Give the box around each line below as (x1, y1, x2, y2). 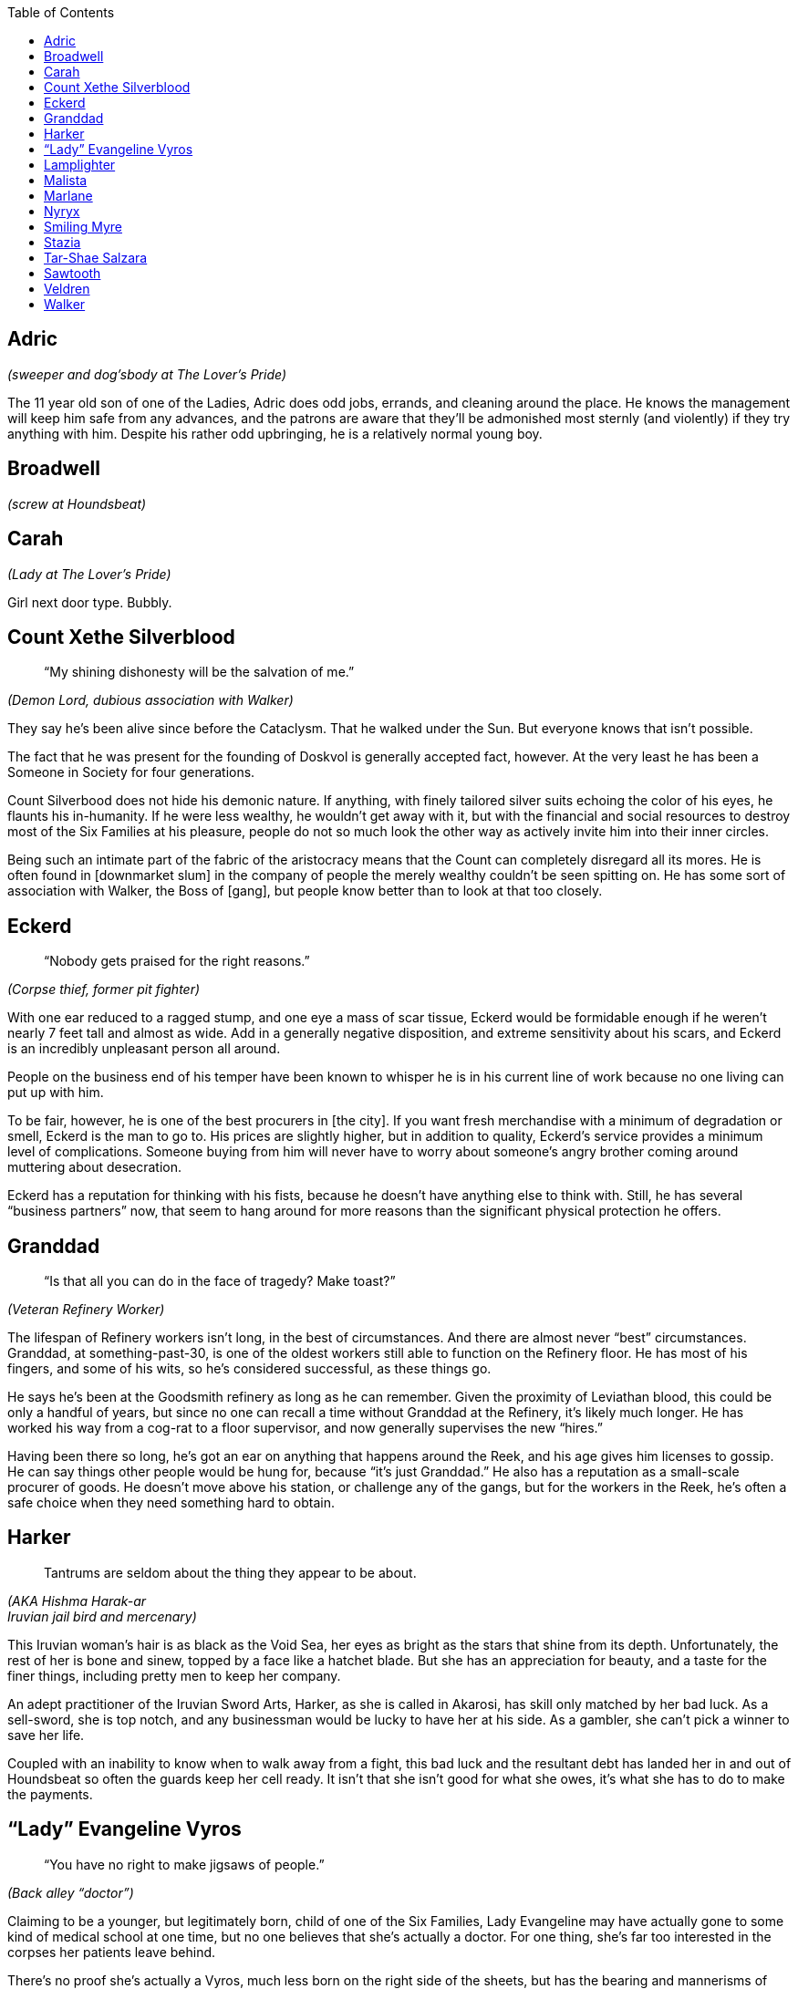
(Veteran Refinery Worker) (7, 1301, 165, 1318)
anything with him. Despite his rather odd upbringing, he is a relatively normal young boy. (7, 425, 543, 441)
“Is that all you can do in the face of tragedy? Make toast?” (44, 1273, 396, 1290)
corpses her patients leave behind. (7, 1943, 216, 1960)
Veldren (44, 281, 90, 296)
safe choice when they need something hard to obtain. (7, 1495, 335, 1511)
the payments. (7, 1786, 93, 1802)
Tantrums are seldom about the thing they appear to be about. (44, 1564, 417, 1580)
